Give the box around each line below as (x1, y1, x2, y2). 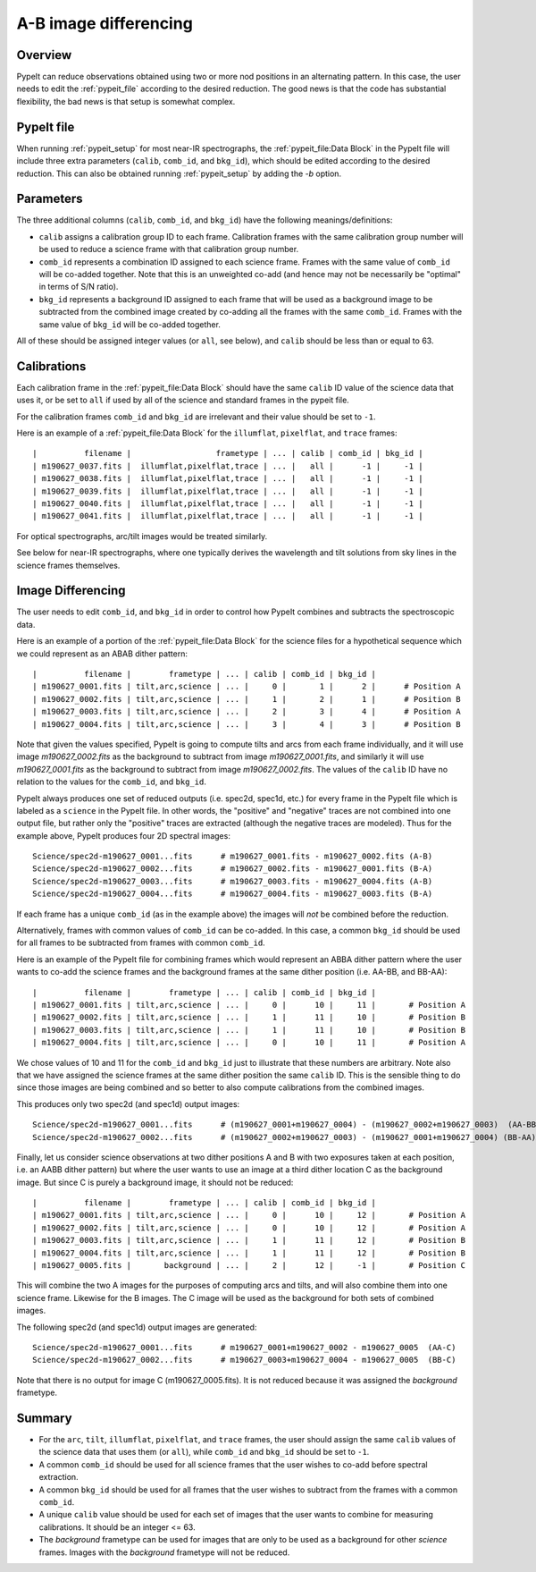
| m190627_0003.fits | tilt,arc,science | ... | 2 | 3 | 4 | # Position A (32, 706, 462, 717)
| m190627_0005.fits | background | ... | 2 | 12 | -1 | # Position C (32, 1261, 466, 1271)
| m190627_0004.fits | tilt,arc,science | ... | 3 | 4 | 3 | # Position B (32, 719, 462, 729)
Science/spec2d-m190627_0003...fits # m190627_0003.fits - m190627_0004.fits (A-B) (32, 876, 433, 886)
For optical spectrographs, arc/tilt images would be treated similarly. (16, 530, 268, 541)
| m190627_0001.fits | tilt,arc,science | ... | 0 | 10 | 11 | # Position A (32, 1000, 466, 1010)
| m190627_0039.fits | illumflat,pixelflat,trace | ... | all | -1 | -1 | (32, 486, 423, 496)
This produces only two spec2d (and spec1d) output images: (16, 1098, 240, 1109)
